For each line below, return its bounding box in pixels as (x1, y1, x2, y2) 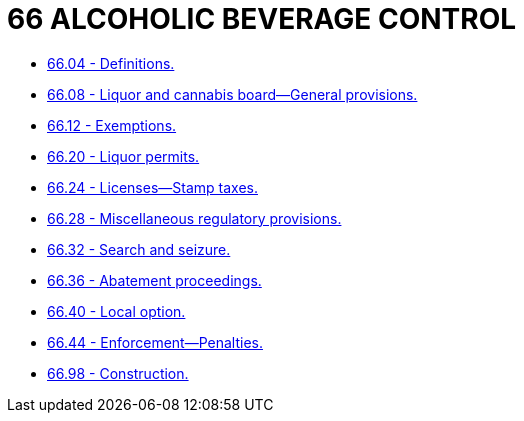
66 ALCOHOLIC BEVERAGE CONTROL (7, 2, 517, 36)
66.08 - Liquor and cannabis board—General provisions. (47, 85, 418, 103)
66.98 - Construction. (47, 364, 189, 382)
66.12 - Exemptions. (47, 116, 177, 134)
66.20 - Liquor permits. (47, 147, 200, 165)
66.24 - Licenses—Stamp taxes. (47, 178, 258, 196)
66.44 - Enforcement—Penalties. (47, 333, 263, 351)
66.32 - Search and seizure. (47, 240, 231, 258)
